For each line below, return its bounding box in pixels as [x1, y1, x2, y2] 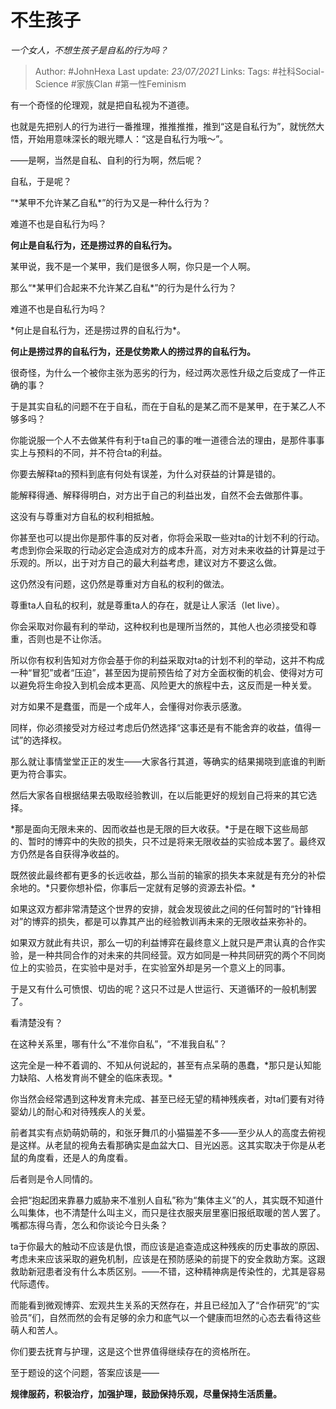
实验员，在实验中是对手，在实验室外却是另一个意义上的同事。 [36, 961, 291, 973]
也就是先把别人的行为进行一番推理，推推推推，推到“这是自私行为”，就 [10, 120, 299, 132]
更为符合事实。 [10, 767, 72, 780]
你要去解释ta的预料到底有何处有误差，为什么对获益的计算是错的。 [10, 467, 282, 480]
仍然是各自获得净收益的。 [18, 847, 125, 860]
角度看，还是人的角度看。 [27, 1151, 133, 1163]
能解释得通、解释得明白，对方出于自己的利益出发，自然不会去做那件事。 [10, 489, 308, 501]
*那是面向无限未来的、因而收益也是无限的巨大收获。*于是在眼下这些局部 [10, 822, 309, 835]
